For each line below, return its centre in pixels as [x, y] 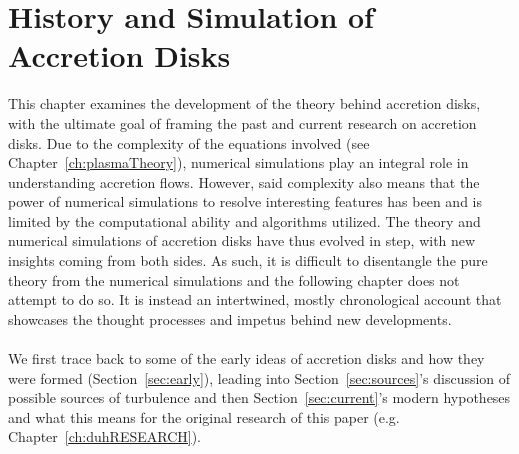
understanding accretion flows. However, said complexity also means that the [244, 181]
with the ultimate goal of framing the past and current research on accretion [242, 122]
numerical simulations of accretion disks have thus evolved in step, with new [242, 240]
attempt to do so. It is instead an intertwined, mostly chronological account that [255, 299]
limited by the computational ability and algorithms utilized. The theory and [244, 220]
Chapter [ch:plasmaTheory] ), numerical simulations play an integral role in [238, 162]
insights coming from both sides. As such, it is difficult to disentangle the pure [248, 260]
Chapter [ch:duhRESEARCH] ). [104, 436]
